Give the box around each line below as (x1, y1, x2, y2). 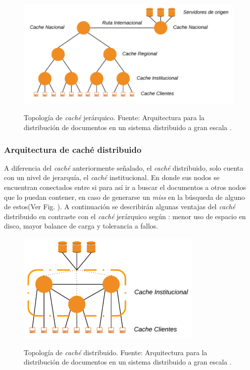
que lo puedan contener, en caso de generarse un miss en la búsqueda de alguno (4, 191, 245, 202)
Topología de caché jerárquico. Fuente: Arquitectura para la (24, 112, 205, 123)
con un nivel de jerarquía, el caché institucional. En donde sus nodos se (4, 172, 220, 183)
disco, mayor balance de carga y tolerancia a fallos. (4, 221, 158, 231)
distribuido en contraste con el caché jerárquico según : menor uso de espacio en (4, 211, 246, 221)
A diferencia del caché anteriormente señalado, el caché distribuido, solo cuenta (4, 162, 244, 173)
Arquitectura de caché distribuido (4, 143, 142, 155)
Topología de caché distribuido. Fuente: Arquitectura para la (24, 347, 208, 357)
